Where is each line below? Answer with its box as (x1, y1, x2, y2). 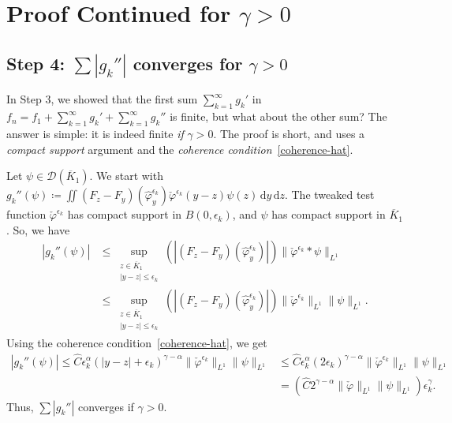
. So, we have (6, 221, 70, 238)
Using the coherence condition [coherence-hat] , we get (6, 334, 267, 350)
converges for (133, 51, 243, 75)
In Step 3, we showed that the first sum (6, 91, 198, 107)
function (6, 206, 47, 223)
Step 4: (6, 51, 65, 75)
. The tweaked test (284, 186, 375, 203)
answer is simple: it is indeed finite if (6, 125, 184, 142)
